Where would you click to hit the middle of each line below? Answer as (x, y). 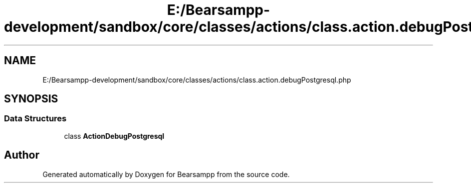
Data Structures (35, 119)
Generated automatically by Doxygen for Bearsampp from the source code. (166, 174)
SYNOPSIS (31, 99)
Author (22, 155)
